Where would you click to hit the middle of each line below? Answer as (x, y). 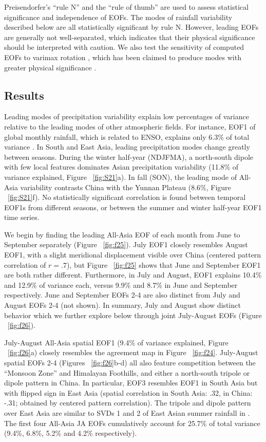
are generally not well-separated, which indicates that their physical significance (130, 37)
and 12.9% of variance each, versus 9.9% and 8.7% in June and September (121, 284)
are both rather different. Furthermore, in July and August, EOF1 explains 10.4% (133, 275)
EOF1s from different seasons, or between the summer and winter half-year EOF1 (133, 207)
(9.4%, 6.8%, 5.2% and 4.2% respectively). (71, 433)
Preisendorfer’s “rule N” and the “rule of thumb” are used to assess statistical (126, 7)
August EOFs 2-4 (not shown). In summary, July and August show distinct (122, 305)
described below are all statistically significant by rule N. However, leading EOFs (131, 27)
